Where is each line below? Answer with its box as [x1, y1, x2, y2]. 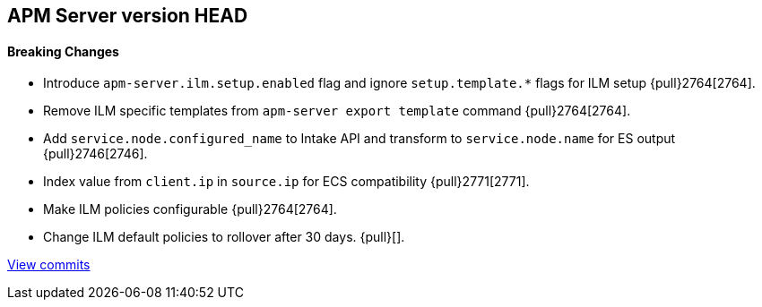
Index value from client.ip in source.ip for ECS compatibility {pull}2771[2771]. [43, 174, 530, 190]
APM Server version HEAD [7, 4, 248, 27]
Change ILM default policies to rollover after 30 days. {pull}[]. [43, 229, 405, 245]
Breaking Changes [7, 43, 119, 59]
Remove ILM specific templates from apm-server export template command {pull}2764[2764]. [43, 103, 631, 119]
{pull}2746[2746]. [43, 146, 148, 162]
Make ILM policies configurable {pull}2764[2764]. [43, 201, 337, 217]
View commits [7, 257, 91, 273]
